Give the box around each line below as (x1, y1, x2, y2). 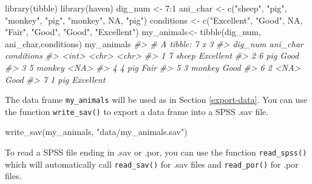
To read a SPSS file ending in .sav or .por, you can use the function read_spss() (5, 146, 307, 159)
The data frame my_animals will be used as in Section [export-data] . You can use (5, 93, 308, 106)
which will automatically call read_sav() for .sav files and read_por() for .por (5, 157, 299, 170)
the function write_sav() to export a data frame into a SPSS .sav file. (5, 105, 269, 117)
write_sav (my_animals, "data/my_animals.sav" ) (5, 125, 188, 138)
